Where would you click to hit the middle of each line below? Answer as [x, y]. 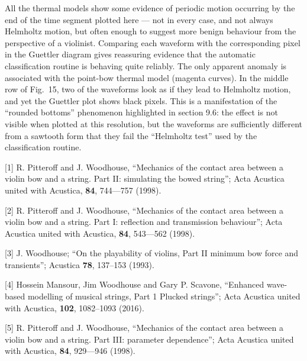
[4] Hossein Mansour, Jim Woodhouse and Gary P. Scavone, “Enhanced [135, 284]
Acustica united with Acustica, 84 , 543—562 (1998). [100, 233]
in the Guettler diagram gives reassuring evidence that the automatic [130, 54]
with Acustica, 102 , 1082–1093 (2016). [75, 307]
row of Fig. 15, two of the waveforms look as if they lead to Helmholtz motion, [148, 89]
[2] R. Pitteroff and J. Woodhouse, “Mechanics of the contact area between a [144, 210]
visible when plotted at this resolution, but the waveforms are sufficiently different [153, 123]
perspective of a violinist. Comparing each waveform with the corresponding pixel [153, 42]
